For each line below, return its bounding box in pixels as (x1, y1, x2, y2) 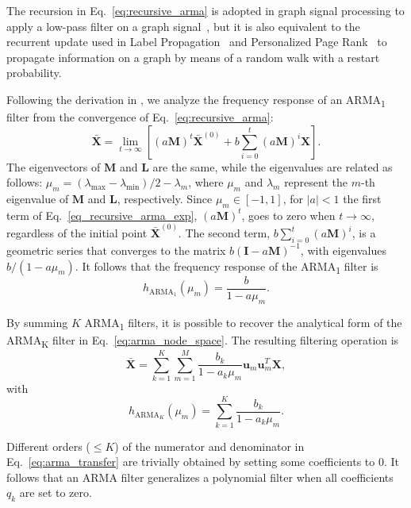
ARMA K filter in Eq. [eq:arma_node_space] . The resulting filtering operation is (6, 331, 399, 350)
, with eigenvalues (300, 241, 387, 258)
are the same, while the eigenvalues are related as (152, 158, 393, 175)
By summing (6, 314, 68, 330)
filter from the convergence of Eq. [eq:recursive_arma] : (6, 109, 274, 125)
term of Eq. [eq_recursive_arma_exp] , (6, 206, 198, 223)
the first (343, 190, 382, 207)
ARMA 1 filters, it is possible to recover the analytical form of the (84, 314, 402, 333)
